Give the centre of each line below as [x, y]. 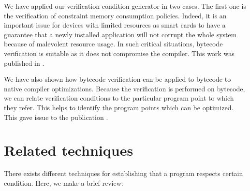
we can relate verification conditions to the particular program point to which [119, 98]
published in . [24, 63]
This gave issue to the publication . [56, 117]
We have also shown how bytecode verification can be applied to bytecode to [118, 79]
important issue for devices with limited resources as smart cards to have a [115, 25]
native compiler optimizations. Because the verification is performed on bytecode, [125, 88]
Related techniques [69, 150]
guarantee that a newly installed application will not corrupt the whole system [120, 34]
